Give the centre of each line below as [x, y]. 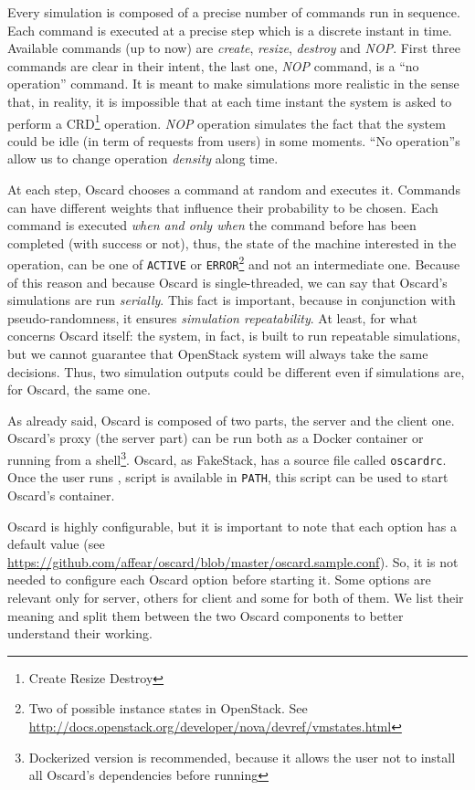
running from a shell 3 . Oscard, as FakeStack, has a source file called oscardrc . [227, 458]
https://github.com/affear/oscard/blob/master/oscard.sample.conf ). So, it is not [233, 561]
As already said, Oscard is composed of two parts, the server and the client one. [231, 420]
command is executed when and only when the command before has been [212, 225]
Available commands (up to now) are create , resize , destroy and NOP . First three [234, 48]
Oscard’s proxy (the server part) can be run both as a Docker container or [216, 438]
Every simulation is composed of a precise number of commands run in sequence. [234, 12]
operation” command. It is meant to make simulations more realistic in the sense [233, 84]
